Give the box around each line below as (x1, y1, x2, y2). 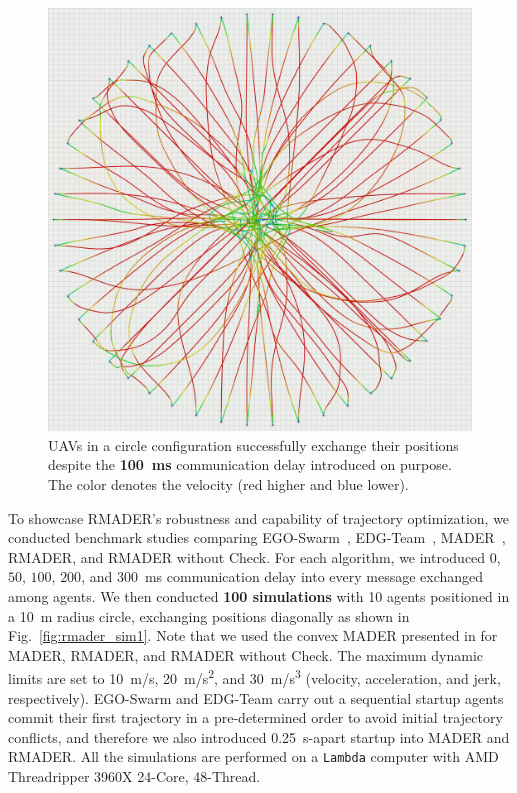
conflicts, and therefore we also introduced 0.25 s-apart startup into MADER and (8, 726, 510, 747)
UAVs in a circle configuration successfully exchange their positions (48, 434, 459, 455)
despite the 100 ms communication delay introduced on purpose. (48, 454, 452, 475)
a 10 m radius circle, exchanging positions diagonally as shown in (8, 605, 410, 626)
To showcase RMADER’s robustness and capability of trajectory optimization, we (8, 507, 510, 528)
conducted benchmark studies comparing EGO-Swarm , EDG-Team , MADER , (8, 527, 506, 548)
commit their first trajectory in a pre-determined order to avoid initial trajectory (8, 707, 503, 728)
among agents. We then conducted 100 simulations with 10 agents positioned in (8, 585, 510, 606)
